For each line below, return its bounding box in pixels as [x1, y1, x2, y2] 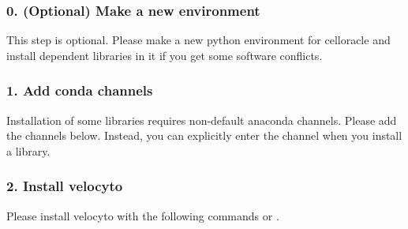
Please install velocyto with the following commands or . [6, 207, 279, 223]
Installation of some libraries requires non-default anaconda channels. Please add [6, 111, 397, 128]
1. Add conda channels [6, 81, 153, 100]
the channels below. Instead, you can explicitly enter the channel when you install [6, 127, 402, 144]
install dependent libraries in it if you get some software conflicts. [6, 47, 323, 63]
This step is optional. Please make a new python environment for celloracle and [6, 32, 391, 48]
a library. [6, 142, 51, 159]
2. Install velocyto [6, 176, 123, 196]
